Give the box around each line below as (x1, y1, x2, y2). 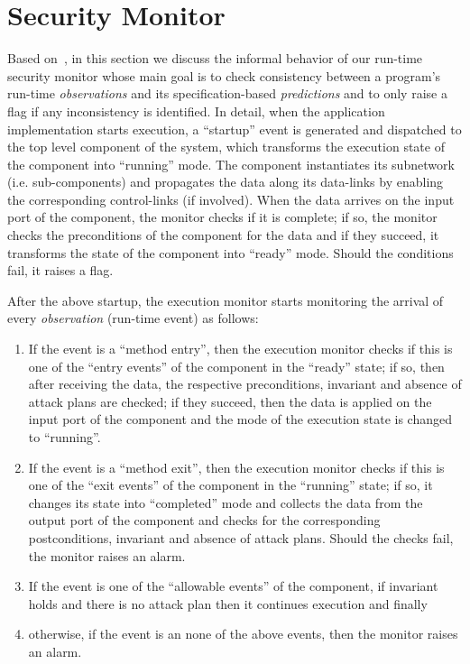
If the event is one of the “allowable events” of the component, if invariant (28, 576, 438, 595)
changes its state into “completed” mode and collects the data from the (28, 493, 423, 512)
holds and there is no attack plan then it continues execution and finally (28, 594, 428, 613)
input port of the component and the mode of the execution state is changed (28, 410, 452, 429)
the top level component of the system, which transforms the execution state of (7, 137, 445, 156)
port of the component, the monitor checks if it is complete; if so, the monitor (7, 207, 438, 226)
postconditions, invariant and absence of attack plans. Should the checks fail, (28, 528, 454, 547)
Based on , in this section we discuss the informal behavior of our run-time (7, 49, 423, 68)
